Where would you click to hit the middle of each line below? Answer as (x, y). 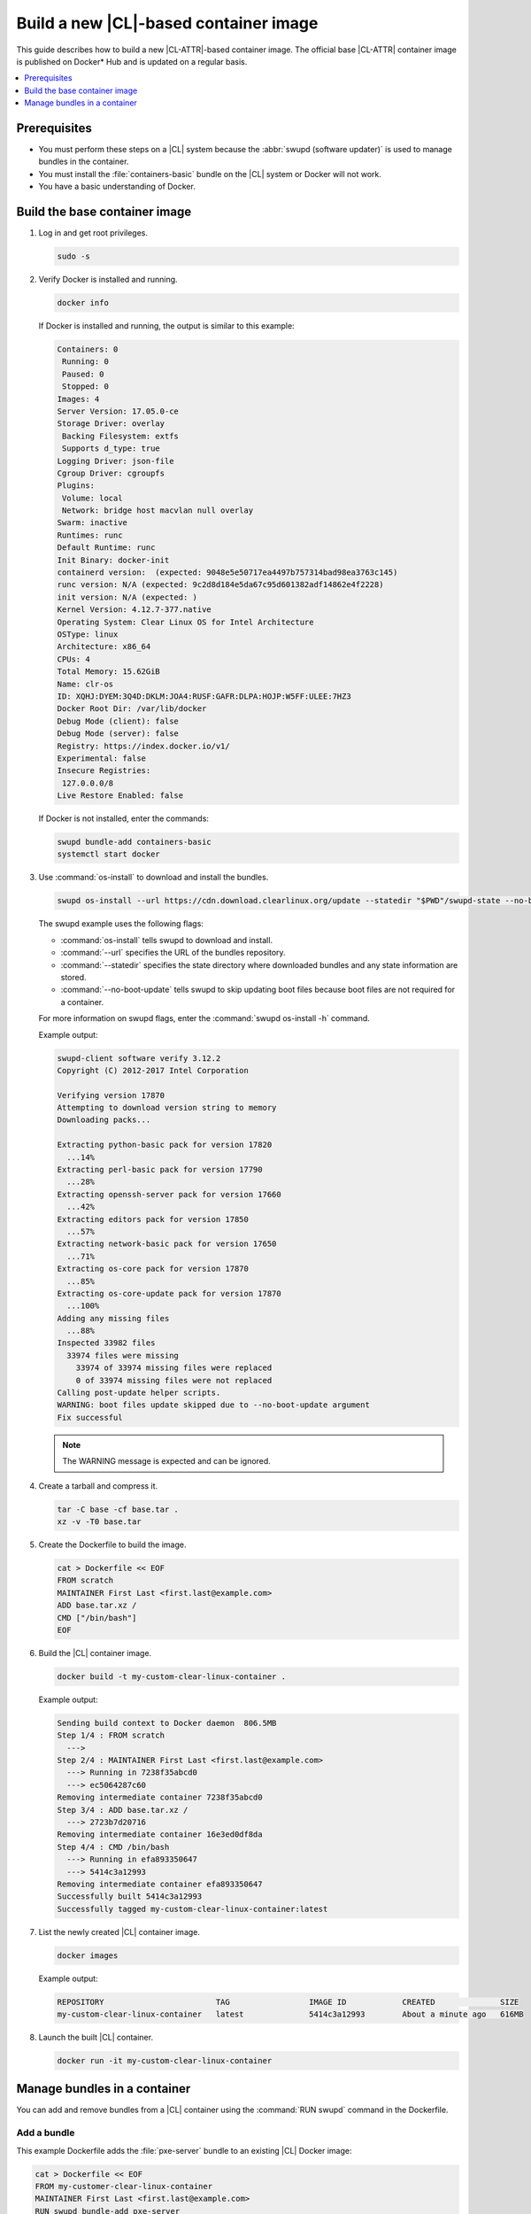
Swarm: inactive (92, 523)
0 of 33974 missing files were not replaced (174, 1380)
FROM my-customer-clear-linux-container (123, 2186)
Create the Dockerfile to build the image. (112, 1544)
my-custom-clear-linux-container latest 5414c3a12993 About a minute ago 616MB (290, 2014)
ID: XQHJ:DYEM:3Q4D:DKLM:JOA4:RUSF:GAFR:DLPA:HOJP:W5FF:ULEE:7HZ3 (204, 696)
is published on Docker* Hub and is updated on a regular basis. (132, 61)
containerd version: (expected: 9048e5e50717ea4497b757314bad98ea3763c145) (227, 573)
